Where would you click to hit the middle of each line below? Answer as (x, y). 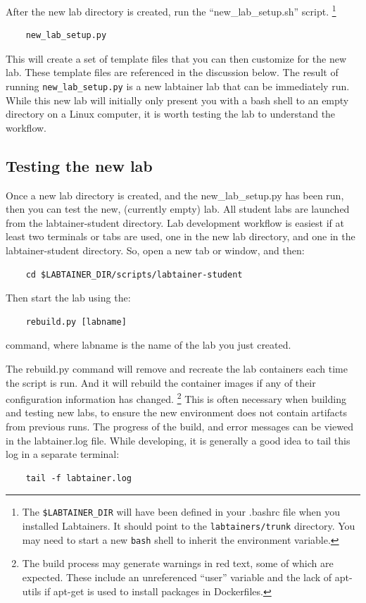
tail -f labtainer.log (78, 478)
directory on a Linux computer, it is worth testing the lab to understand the (171, 114)
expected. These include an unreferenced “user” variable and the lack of (177, 577)
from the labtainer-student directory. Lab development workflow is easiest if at (175, 222)
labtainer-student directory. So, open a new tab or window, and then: (155, 250)
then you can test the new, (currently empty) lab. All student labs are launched (178, 209)
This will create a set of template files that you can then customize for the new (176, 58)
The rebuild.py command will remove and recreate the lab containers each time (177, 369)
